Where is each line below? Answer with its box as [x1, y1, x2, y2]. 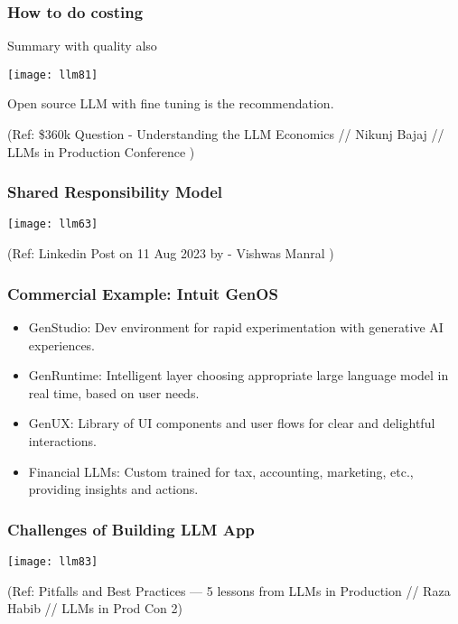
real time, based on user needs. [28, 383, 200, 402]
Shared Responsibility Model [7, 181, 222, 203]
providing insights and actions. [28, 480, 199, 498]
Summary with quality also [7, 36, 157, 55]
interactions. [28, 431, 97, 450]
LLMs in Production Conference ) [7, 142, 195, 161]
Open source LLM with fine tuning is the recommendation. [7, 94, 334, 113]
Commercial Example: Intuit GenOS [7, 282, 278, 304]
